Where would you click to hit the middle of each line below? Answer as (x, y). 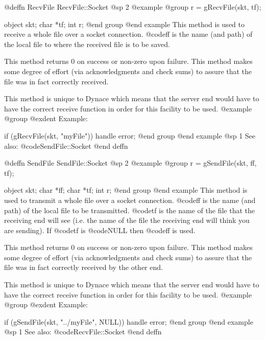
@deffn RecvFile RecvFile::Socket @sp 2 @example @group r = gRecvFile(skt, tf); (133, 7)
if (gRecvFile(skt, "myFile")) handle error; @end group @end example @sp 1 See (130, 135)
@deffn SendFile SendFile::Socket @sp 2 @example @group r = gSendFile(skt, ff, (130, 163)
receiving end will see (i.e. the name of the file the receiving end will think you (127, 220)
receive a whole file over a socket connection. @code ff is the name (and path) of (128, 34)
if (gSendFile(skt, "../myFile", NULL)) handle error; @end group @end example (129, 321)
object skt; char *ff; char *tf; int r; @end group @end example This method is (126, 190)
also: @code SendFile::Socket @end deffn (66, 145)
